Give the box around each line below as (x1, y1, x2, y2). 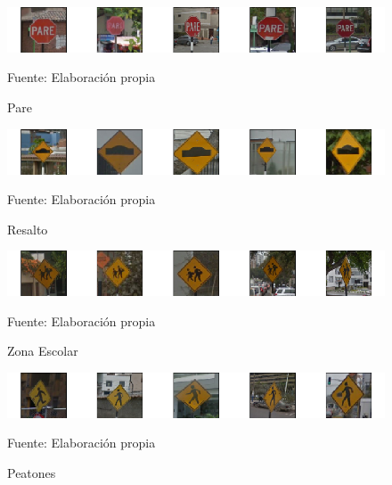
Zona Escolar (7, 341, 78, 360)
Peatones (7, 464, 56, 482)
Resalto (7, 219, 48, 238)
